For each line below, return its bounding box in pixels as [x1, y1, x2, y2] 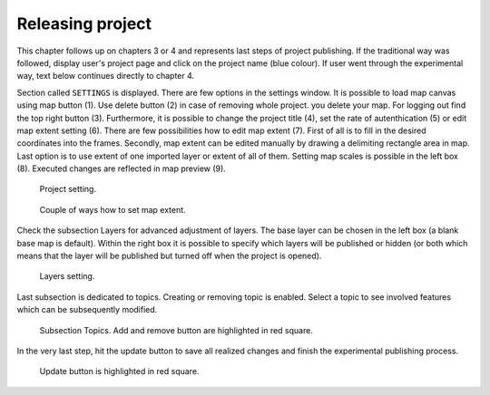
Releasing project [16, 14, 152, 34]
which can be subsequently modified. [16, 304, 158, 315]
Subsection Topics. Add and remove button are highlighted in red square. [39, 324, 313, 335]
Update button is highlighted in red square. [39, 366, 200, 377]
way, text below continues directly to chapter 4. [16, 71, 195, 82]
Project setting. [39, 184, 97, 195]
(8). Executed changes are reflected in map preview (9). [16, 163, 226, 174]
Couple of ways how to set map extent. [39, 204, 186, 215]
